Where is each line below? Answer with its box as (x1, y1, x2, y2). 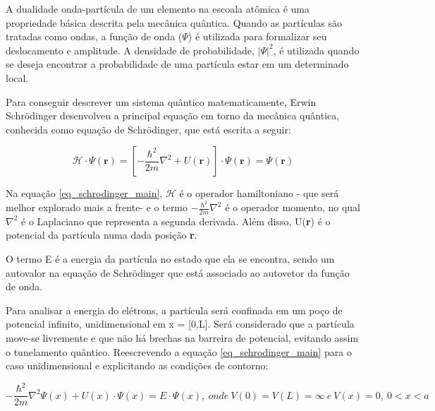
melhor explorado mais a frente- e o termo (6, 200, 188, 215)
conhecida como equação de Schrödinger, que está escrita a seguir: (6, 121, 291, 136)
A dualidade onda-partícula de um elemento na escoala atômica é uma (6, 1, 310, 16)
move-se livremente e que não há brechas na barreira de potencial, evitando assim (6, 330, 359, 345)
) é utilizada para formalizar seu (188, 29, 327, 44)
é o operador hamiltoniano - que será (179, 186, 339, 201)
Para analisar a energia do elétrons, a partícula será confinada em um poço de (6, 302, 343, 317)
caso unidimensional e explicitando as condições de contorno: (6, 358, 269, 373)
